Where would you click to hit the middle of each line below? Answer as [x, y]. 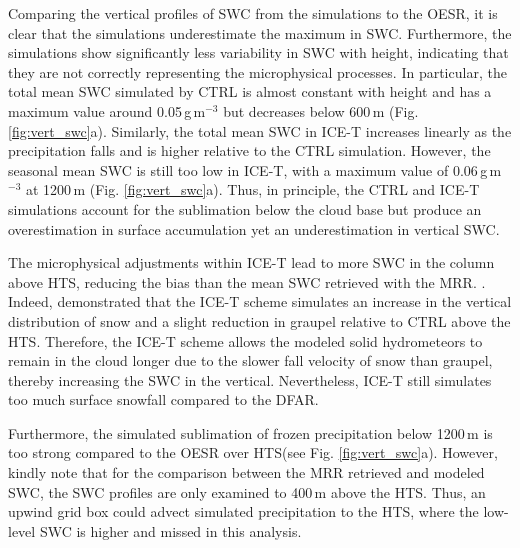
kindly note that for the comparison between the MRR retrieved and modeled [246, 472]
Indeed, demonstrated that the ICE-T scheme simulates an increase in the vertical [260, 301]
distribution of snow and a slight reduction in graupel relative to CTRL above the [259, 320]
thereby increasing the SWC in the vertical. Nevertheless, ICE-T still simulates [250, 379]
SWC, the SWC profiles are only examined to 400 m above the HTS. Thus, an [247, 491]
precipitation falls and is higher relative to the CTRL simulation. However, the [249, 150]
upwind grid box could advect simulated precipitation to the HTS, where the [243, 511]
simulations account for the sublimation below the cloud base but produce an [245, 208]
